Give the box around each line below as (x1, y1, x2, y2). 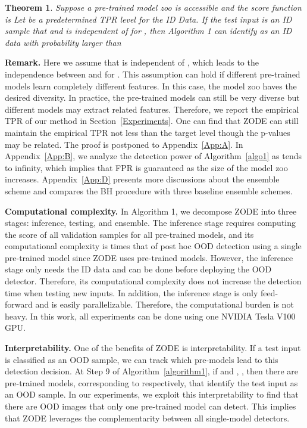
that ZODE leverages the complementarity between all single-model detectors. (5, 411, 290, 424)
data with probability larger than (5, 36, 121, 48)
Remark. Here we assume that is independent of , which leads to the (5, 56, 259, 69)
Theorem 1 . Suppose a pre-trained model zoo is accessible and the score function (5, 1, 302, 13)
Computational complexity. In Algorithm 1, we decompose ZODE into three (5, 204, 297, 217)
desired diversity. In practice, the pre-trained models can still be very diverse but (5, 91, 300, 104)
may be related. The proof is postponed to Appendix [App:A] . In (5, 138, 243, 150)
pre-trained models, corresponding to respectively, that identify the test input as (5, 376, 298, 389)
